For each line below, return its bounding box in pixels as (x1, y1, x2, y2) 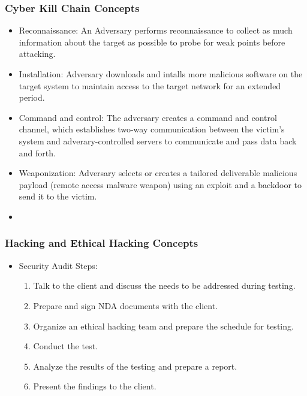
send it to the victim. (19, 190, 97, 202)
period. (19, 91, 45, 104)
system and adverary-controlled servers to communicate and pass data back (19, 134, 297, 147)
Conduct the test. (33, 340, 98, 352)
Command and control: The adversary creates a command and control (19, 111, 277, 123)
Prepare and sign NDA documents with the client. (33, 299, 218, 312)
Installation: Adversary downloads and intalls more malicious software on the (19, 68, 303, 80)
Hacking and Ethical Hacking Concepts (5, 235, 198, 250)
